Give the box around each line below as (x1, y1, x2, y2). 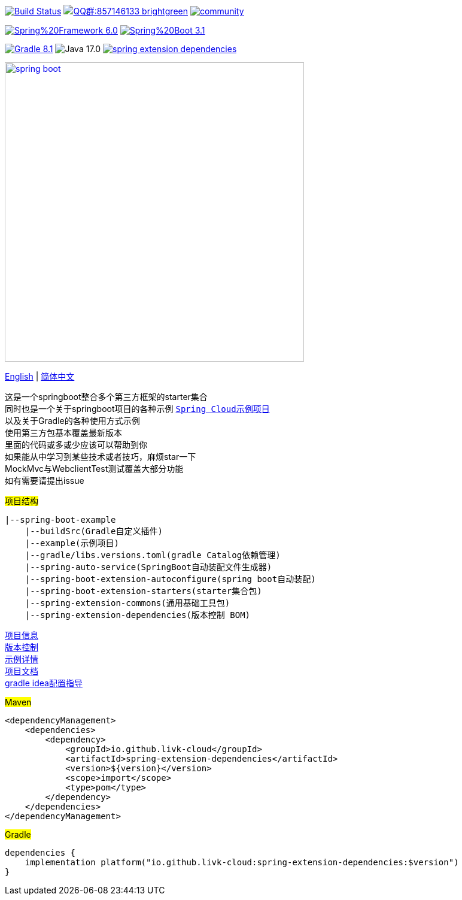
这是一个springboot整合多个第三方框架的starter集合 (5, 392, 208, 402)
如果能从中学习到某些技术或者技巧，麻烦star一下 (5, 451, 196, 462)
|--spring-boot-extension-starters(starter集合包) (25, 586, 262, 596)
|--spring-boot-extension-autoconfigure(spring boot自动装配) (25, 574, 316, 584)
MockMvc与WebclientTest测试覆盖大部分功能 (5, 463, 184, 474)
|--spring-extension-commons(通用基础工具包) (25, 598, 230, 608)
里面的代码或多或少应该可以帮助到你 (5, 440, 147, 450)
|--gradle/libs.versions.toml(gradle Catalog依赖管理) (25, 550, 281, 560)
